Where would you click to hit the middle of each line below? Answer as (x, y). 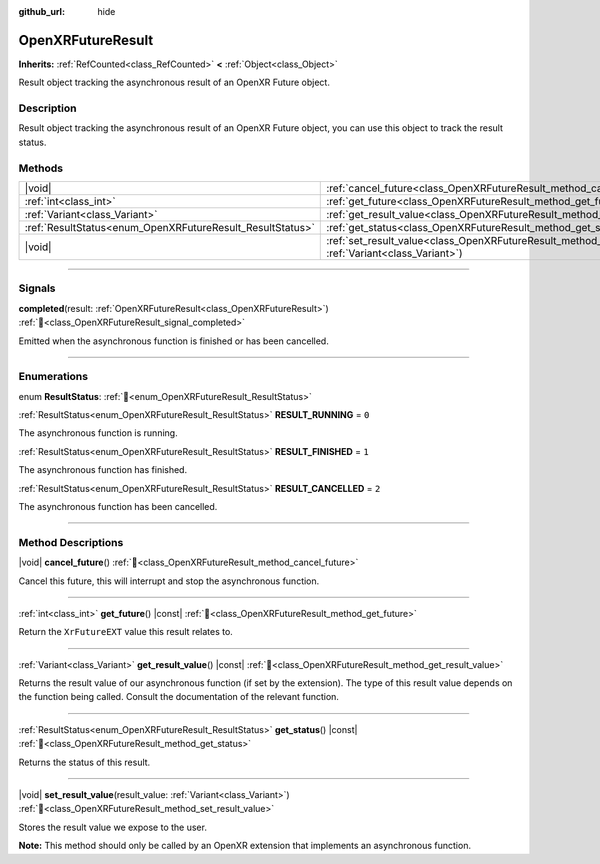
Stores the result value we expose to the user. (112, 827)
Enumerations (53, 377)
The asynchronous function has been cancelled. (118, 506)
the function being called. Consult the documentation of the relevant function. (179, 697)
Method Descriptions (71, 542)
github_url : (41, 11)
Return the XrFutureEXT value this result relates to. (126, 632)
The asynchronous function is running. (98, 433)
